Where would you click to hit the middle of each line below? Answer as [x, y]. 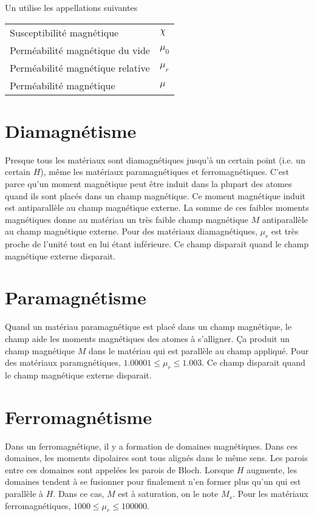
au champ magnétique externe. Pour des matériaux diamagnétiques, [131, 231]
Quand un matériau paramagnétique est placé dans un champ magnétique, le [148, 327]
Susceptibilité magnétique [64, 32]
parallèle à [24, 494]
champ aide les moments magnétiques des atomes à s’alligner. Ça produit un [147, 338]
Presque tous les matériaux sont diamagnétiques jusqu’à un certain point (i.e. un [155, 159]
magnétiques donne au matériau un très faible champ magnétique [127, 219]
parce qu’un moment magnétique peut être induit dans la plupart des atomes [148, 183]
